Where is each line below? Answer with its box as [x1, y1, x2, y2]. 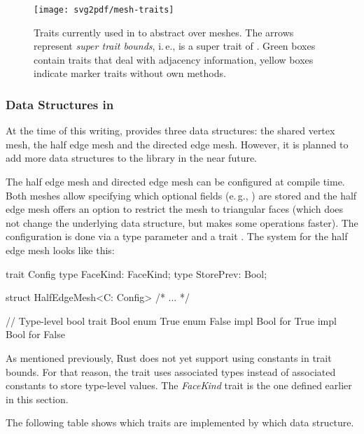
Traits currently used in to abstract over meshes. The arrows [34, 24, 294, 39]
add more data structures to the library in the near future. [6, 150, 258, 165]
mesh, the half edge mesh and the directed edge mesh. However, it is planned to [6, 136, 349, 151]
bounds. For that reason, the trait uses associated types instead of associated [6, 364, 336, 379]
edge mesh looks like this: [6, 243, 115, 257]
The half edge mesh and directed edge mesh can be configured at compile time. [6, 174, 345, 189]
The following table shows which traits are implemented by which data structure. [6, 415, 354, 430]
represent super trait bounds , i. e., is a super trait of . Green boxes [34, 38, 316, 53]
